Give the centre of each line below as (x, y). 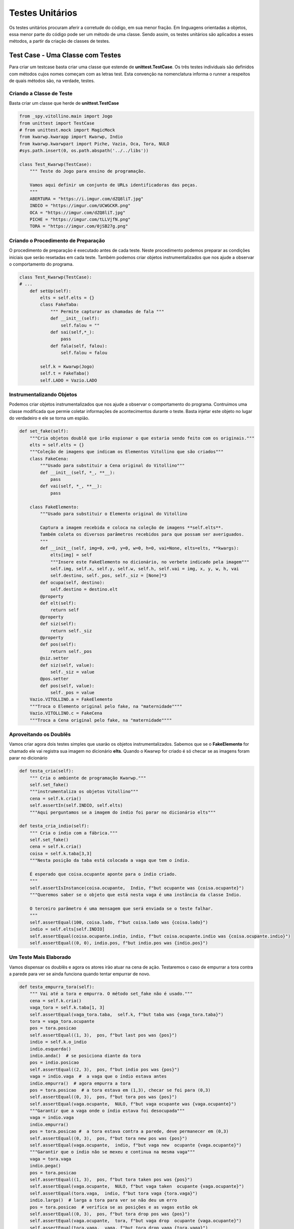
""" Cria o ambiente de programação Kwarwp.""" (88, 778)
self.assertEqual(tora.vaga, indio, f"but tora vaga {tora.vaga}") (114, 1193)
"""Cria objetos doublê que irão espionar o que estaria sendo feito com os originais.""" (142, 438)
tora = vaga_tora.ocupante (62, 1021)
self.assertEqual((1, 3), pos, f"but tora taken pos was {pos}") (111, 1179)
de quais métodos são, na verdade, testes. (52, 81)
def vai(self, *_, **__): (71, 486)
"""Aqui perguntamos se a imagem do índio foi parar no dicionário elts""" (123, 812)
